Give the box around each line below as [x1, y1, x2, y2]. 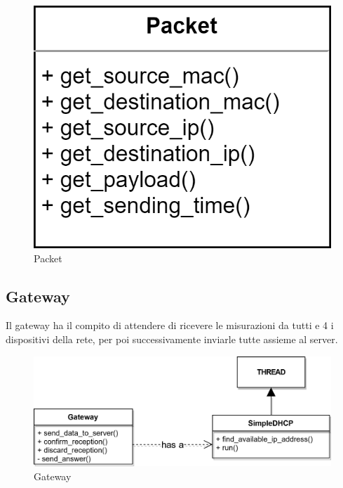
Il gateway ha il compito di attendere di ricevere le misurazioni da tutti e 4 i [6, 318, 334, 333]
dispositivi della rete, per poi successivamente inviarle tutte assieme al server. [6, 331, 338, 346]
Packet [34, 250, 62, 265]
